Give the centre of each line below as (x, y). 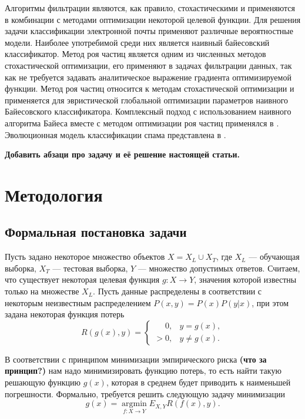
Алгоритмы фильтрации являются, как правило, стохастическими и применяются (150, 8)
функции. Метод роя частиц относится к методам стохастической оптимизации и (150, 88)
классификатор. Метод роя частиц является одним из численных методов (135, 54)
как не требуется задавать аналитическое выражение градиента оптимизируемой (148, 77)
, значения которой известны (245, 279)
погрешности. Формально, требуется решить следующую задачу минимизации (145, 393)
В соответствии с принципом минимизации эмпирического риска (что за (136, 359)
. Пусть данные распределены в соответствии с (177, 291)
